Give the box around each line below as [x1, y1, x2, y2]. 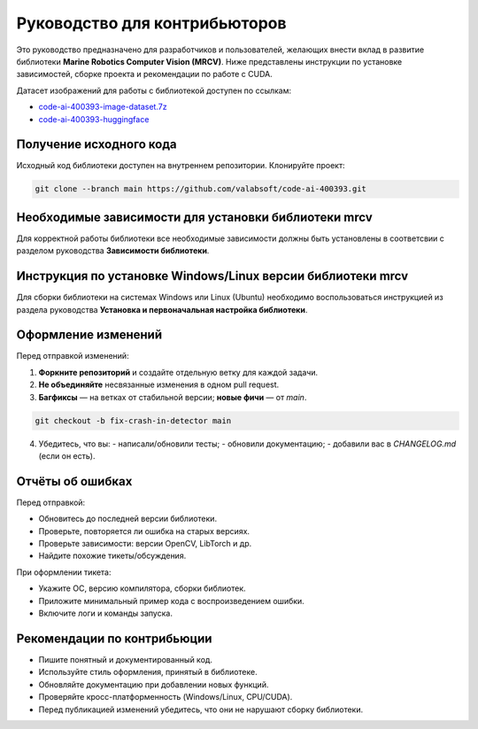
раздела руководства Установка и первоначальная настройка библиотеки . [16, 304, 308, 314]
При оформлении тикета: [16, 567, 112, 578]
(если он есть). [38, 451, 96, 461]
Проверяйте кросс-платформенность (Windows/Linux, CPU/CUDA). [38, 692, 293, 702]
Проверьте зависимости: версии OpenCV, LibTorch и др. [38, 539, 252, 549]
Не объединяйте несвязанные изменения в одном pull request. [38, 379, 280, 390]
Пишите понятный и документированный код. [38, 654, 212, 664]
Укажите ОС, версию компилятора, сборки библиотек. [38, 583, 247, 593]
